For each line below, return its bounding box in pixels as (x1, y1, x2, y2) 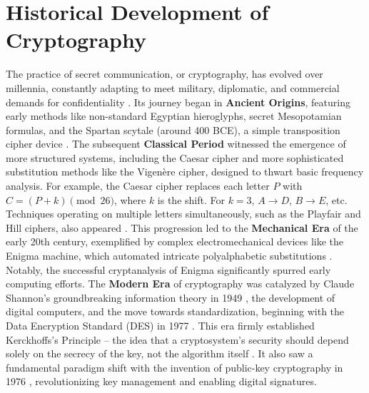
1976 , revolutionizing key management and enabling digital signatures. (6, 374, 317, 389)
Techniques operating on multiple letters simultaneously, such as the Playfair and (6, 206, 361, 221)
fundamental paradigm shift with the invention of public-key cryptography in (6, 359, 343, 374)
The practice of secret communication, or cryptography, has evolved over (6, 66, 323, 81)
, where (113, 192, 146, 207)
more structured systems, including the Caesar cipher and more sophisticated (6, 150, 344, 165)
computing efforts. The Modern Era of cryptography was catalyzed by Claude (6, 276, 355, 291)
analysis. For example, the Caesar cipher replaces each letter (6, 178, 270, 193)
